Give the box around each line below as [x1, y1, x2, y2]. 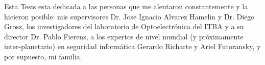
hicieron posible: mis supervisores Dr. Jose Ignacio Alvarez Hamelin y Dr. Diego [4, 11, 255, 21]
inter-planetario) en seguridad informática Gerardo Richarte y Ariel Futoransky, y [4, 41, 261, 52]
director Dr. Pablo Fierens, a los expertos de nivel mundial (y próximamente [4, 31, 244, 41]
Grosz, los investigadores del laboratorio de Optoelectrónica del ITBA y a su [4, 21, 244, 32]
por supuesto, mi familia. [4, 51, 82, 61]
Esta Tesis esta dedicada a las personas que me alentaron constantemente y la [4, 1, 248, 11]
